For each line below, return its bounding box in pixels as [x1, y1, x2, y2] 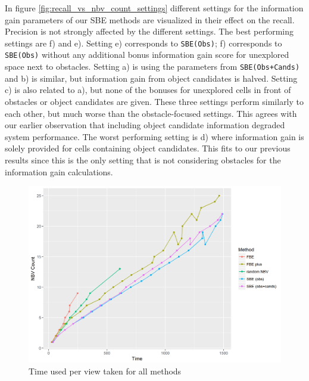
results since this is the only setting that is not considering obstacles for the [5, 153, 281, 166]
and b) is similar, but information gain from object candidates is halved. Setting [5, 72, 298, 84]
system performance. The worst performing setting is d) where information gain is [5, 130, 304, 143]
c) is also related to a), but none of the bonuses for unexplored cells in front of [5, 83, 291, 96]
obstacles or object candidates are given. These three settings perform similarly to [5, 95, 304, 107]
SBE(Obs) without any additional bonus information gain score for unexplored [5, 48, 289, 61]
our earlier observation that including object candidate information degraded [5, 119, 285, 131]
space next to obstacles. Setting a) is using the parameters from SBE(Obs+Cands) [5, 60, 300, 73]
